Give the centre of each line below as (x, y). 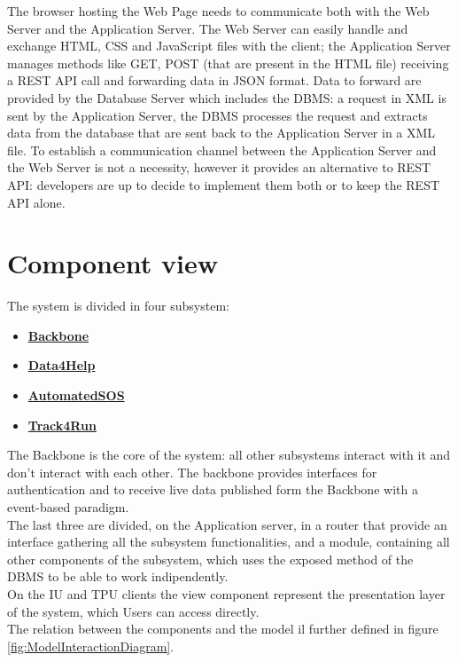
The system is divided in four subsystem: (118, 306)
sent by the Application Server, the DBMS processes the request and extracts (217, 115)
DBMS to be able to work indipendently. (118, 576)
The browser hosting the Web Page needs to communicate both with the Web (218, 11)
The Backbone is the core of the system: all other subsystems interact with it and (229, 455)
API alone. (36, 202)
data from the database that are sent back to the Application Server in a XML (221, 133)
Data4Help (62, 365)
